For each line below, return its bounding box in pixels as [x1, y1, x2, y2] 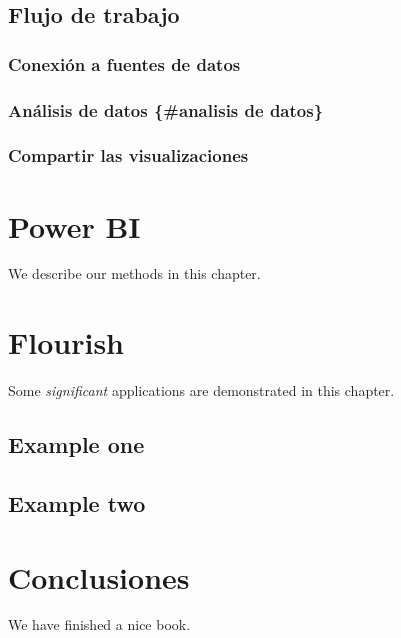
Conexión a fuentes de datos [8, 51, 241, 76]
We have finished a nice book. [8, 614, 191, 635]
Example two [8, 487, 146, 518]
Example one [8, 429, 145, 460]
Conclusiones [8, 556, 190, 597]
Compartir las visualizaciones [8, 143, 249, 168]
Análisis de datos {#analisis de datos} [8, 97, 324, 122]
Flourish [8, 322, 125, 363]
